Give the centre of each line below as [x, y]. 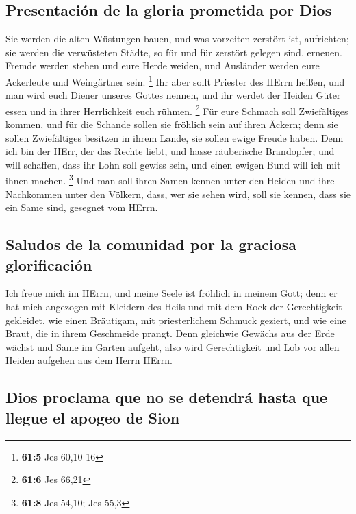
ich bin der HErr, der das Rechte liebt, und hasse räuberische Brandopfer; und [170, 151]
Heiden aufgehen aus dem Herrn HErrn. [89, 360]
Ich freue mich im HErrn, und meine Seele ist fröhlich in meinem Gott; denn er [171, 293]
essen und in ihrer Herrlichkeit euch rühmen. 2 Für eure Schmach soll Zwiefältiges [177, 110]
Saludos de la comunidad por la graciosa [151, 244]
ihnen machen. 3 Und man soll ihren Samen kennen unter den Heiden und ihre [170, 180]
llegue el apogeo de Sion [93, 417]
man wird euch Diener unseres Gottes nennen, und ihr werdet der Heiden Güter [173, 95]
